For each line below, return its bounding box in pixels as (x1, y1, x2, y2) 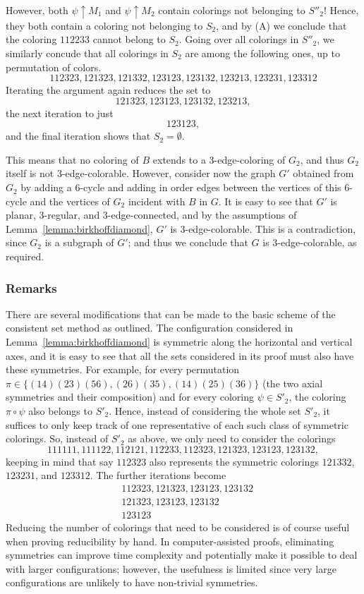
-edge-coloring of (214, 152, 286, 166)
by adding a (20, 180, 72, 195)
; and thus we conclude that (128, 235, 248, 250)
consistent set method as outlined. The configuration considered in (6, 320, 293, 335)
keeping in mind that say (6, 454, 114, 468)
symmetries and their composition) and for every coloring (6, 389, 254, 404)
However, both (6, 3, 68, 17)
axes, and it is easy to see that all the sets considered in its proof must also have (6, 348, 354, 363)
